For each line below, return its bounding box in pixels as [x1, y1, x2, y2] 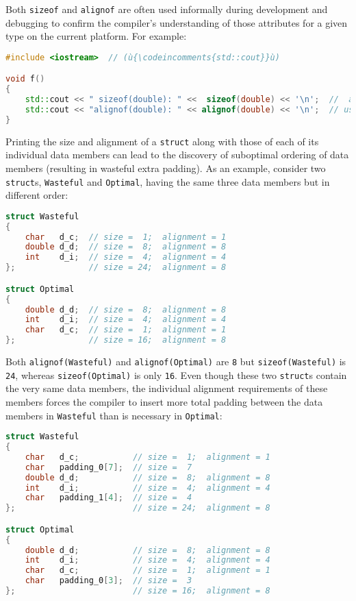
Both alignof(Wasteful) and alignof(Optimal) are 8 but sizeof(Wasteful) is [5, 354, 346, 368]
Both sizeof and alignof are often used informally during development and [5, 2, 328, 16]
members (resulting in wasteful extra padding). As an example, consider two [5, 161, 326, 175]
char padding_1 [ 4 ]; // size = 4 [25, 493, 192, 503]
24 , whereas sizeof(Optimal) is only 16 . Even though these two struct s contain [5, 367, 347, 382]
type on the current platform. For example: [5, 29, 187, 43]
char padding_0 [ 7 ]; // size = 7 [25, 462, 192, 472]
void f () [5, 74, 45, 84]
